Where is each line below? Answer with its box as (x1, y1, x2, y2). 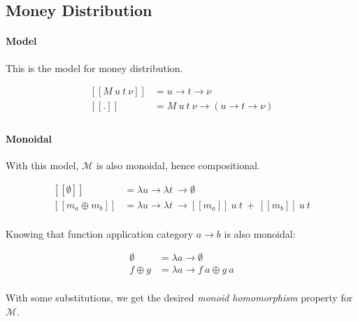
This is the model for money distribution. (6, 60, 183, 75)
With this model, (6, 158, 79, 173)
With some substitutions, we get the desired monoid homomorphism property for (6, 290, 353, 305)
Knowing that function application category (6, 226, 194, 241)
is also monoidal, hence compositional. (96, 158, 260, 173)
